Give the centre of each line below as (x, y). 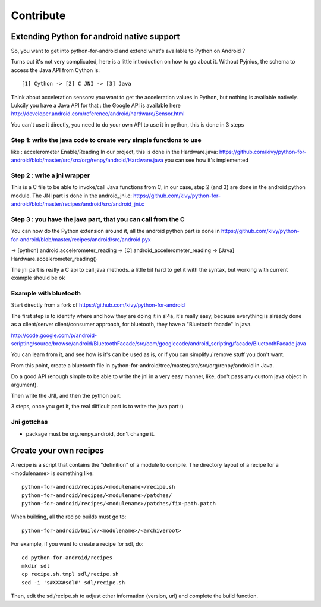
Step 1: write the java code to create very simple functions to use (106, 140)
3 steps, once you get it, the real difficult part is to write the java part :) (97, 407)
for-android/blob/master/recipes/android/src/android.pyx (81, 239)
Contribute (38, 15)
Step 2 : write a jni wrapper (51, 175)
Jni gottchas (29, 422)
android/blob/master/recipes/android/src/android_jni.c (78, 204)
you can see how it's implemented (207, 160)
